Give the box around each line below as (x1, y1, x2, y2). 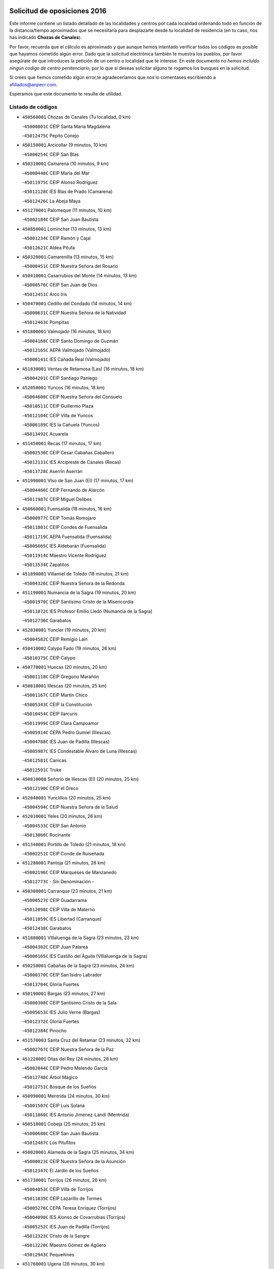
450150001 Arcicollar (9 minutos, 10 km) (22, 142, 108, 148)
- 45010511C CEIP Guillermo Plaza (22, 403, 94, 409)
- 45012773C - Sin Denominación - (22, 879, 94, 885)
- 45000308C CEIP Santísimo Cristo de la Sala (22, 1000, 117, 1006)
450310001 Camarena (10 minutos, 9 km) (22, 160, 109, 167)
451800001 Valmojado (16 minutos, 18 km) (22, 328, 111, 335)
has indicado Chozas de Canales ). (9, 35, 82, 41)
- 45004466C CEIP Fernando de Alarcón (22, 487, 105, 493)
